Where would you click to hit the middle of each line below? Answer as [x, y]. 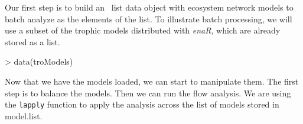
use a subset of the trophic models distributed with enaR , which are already [143, 30]
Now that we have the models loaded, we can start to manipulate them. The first [152, 81]
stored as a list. [32, 41]
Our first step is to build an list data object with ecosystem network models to [149, 7]
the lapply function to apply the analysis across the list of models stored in [142, 104]
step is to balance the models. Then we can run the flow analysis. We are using [148, 93]
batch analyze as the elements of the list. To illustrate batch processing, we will [149, 19]
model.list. [24, 115]
